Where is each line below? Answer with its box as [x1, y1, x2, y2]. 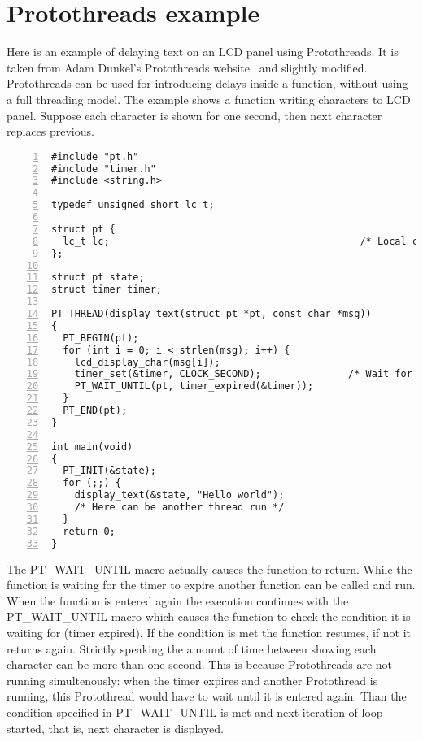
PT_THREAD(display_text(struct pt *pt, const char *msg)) [51, 308, 372, 320]
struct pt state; [51, 271, 145, 284]
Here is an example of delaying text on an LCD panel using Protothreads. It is [7, 43, 399, 60]
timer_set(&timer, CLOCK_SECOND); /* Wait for [74, 368, 412, 380]
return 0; [63, 525, 116, 537]
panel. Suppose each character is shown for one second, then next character [7, 106, 382, 124]
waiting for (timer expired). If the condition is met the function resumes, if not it [7, 623, 412, 640]
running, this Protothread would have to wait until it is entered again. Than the [7, 688, 407, 705]
